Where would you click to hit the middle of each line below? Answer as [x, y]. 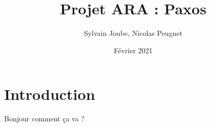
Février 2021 [133, 50]
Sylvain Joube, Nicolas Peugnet [133, 33]
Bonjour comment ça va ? [44, 119]
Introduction [50, 94]
